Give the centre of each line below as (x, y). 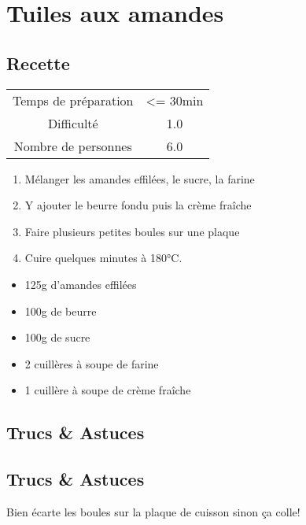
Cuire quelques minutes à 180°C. (103, 258)
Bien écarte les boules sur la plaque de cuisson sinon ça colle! (153, 511)
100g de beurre (61, 311)
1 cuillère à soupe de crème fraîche (108, 390)
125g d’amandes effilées (81, 284)
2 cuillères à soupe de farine (92, 363)
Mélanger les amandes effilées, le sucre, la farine (140, 178)
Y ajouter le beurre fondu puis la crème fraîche (138, 205)
